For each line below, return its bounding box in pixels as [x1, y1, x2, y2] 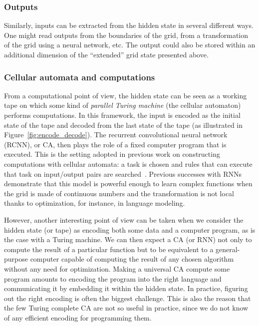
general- [216, 244, 240, 254]
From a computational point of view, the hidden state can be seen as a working [4, 90, 247, 100]
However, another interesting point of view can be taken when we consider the [4, 214, 244, 225]
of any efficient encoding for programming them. [4, 312, 152, 323]
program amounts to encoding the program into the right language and [4, 273, 222, 284]
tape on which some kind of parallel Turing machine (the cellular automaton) [4, 100, 241, 110]
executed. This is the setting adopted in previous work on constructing [4, 149, 220, 159]
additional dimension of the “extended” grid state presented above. [4, 49, 209, 59]
